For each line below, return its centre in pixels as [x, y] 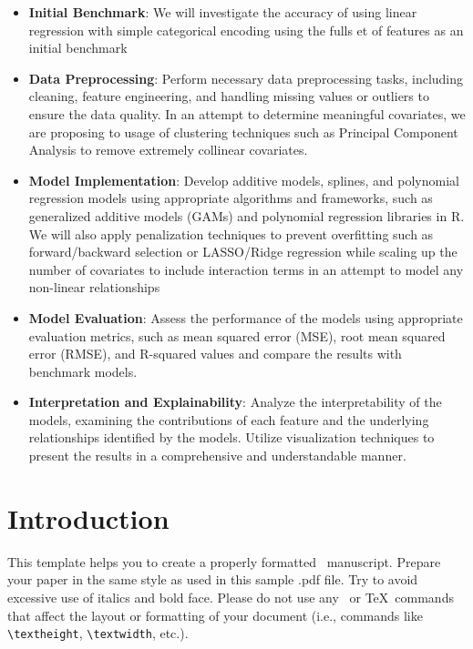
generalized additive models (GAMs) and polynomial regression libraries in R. [247, 215]
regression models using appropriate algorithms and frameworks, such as [231, 198]
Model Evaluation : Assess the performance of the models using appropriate [246, 317]
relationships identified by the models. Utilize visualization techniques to [231, 437]
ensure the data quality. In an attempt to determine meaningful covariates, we [247, 113]
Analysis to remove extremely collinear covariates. [168, 150]
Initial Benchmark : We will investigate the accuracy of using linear [223, 12]
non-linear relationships [94, 287]
